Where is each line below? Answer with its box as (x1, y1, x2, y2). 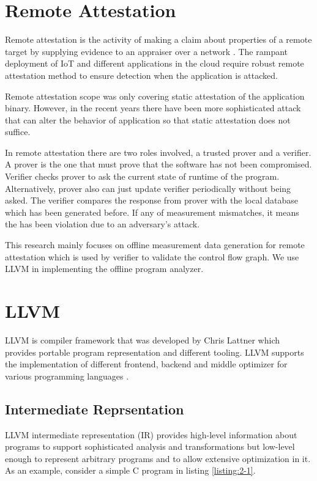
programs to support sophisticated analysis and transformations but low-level (5, 440, 295, 453)
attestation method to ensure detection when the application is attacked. (5, 68, 278, 81)
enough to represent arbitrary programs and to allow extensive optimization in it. (5, 452, 311, 464)
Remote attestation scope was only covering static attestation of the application (5, 89, 305, 102)
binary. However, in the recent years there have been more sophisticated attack (5, 101, 301, 114)
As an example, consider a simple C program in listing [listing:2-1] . (5, 464, 256, 477)
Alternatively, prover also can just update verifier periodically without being (5, 182, 291, 194)
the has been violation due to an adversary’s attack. (5, 218, 200, 230)
